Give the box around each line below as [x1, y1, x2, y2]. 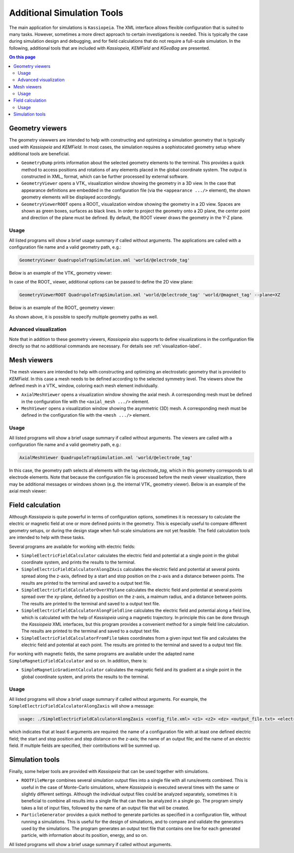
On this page [9, 54, 36, 60]
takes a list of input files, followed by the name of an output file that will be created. [21, 805, 190, 811]
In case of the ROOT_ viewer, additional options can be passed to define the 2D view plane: [9, 279, 194, 285]
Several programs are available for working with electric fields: [9, 543, 136, 549]
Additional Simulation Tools [9, 7, 123, 18]
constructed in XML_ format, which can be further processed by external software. [21, 173, 189, 179]
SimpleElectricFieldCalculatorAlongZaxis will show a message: [9, 703, 154, 709]
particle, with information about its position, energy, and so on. [21, 832, 148, 838]
